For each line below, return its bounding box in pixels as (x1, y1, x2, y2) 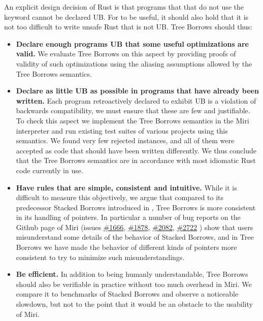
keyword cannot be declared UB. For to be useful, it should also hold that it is (4, 11, 249, 22)
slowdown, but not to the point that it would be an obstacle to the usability (16, 299, 253, 309)
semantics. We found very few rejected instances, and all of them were (16, 135, 235, 146)
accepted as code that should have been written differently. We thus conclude (16, 145, 256, 155)
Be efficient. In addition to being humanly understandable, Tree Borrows (16, 269, 248, 279)
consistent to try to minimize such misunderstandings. (16, 251, 185, 262)
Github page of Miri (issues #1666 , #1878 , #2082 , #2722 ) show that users (16, 221, 253, 232)
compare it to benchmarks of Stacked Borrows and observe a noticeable (16, 288, 239, 299)
